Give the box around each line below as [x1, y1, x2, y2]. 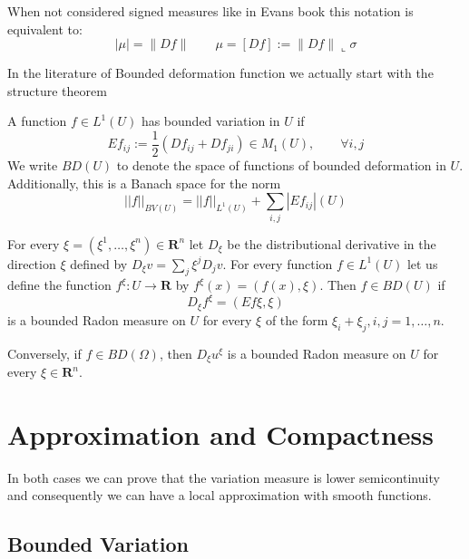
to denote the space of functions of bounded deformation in [116, 156, 446, 175]
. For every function [222, 254, 333, 273]
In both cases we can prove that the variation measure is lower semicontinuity [7, 467, 440, 487]
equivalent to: [7, 19, 83, 38]
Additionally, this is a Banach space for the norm [7, 173, 281, 192]
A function [7, 111, 67, 130]
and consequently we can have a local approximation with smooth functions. [7, 486, 432, 505]
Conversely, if [7, 343, 82, 362]
